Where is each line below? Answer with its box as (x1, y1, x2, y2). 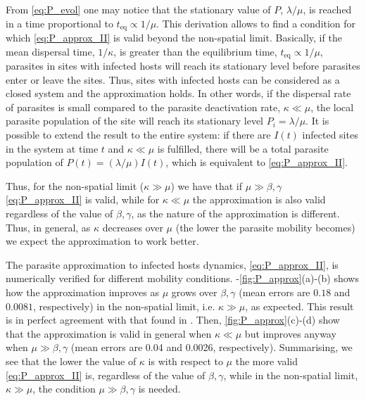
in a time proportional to (6, 15, 113, 30)
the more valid (235, 353, 298, 368)
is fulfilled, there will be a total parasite (157, 141, 329, 155)
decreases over (102, 219, 163, 234)
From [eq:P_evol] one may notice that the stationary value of (6, 2, 271, 16)
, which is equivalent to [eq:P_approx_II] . (165, 155, 348, 170)
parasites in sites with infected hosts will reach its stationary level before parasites (6, 58, 360, 73)
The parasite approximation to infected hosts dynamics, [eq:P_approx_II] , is (6, 257, 339, 272)
